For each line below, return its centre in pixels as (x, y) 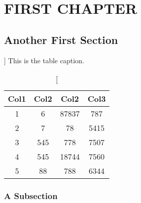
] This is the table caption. (44, 60)
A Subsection (31, 196)
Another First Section (61, 39)
